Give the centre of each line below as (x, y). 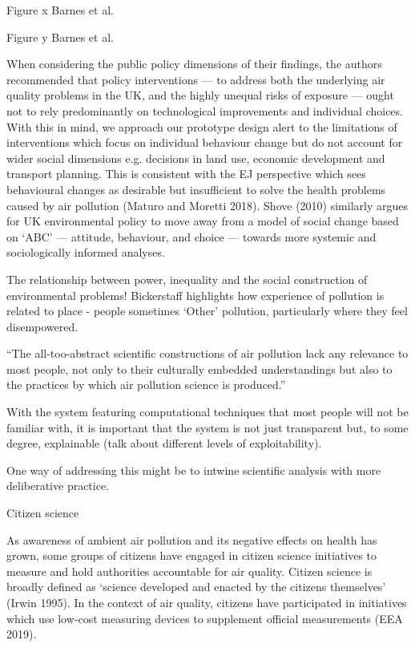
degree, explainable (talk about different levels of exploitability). (164, 443)
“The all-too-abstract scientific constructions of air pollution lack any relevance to (207, 353)
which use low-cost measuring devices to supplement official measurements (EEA (205, 618)
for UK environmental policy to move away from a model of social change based (203, 221)
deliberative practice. (58, 486)
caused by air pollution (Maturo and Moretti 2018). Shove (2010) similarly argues (207, 205)
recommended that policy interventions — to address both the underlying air (196, 79)
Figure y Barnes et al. (60, 36)
